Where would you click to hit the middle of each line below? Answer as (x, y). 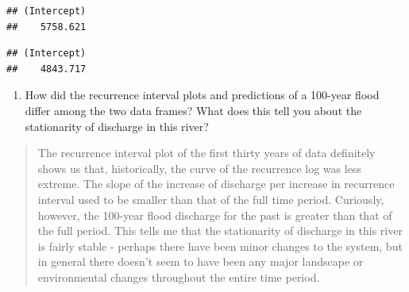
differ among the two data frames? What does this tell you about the (193, 110)
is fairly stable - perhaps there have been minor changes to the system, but (220, 246)
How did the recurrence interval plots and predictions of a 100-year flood (202, 95)
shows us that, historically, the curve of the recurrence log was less (199, 168)
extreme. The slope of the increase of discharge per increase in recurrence (216, 184)
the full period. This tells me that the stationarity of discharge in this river (220, 231)
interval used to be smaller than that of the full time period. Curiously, (211, 199)
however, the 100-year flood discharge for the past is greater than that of (215, 215)
